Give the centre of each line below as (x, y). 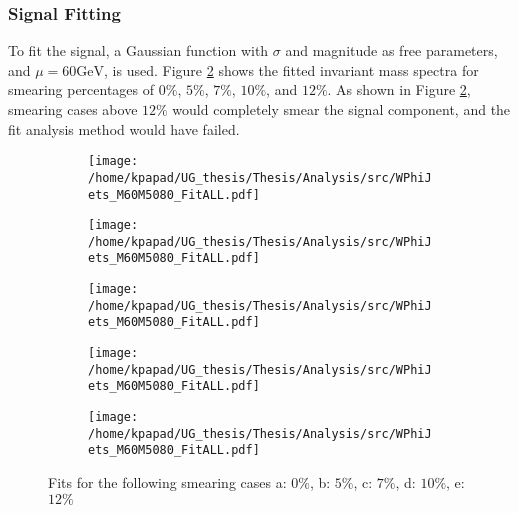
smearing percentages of (81, 89)
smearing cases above (73, 109)
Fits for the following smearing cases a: (167, 482)
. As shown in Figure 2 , (399, 89)
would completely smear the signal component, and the (341, 109)
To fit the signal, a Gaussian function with (138, 50)
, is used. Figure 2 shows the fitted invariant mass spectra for (291, 69)
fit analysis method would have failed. (124, 128)
